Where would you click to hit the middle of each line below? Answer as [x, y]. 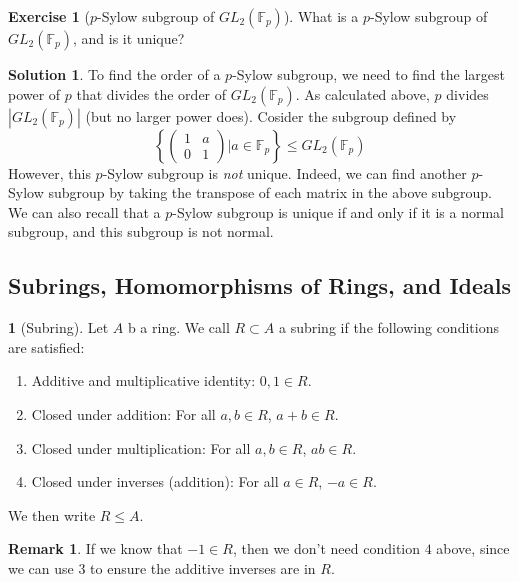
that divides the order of [151, 93]
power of [34, 93]
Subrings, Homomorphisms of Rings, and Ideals [260, 285]
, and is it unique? [129, 38]
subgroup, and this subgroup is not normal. [141, 231]
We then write [52, 514]
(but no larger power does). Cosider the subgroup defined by [271, 115]
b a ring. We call [178, 327]
